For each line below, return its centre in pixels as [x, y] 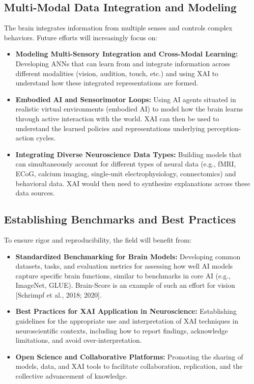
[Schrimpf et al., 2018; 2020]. [58, 294]
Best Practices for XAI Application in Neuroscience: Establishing [126, 311]
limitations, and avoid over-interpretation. [79, 340]
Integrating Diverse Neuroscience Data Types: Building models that [128, 154]
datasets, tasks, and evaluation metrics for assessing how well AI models [124, 266]
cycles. [46, 138]
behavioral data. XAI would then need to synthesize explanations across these [133, 183]
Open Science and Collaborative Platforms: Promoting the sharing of [129, 356]
